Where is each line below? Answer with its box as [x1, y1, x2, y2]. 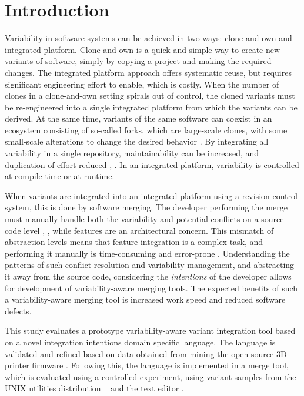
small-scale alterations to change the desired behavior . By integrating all [5, 135, 269, 147]
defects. [5, 304, 32, 317]
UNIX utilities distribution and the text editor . [5, 382, 184, 394]
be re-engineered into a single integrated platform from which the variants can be [5, 100, 298, 113]
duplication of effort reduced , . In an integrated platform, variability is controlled [5, 158, 299, 170]
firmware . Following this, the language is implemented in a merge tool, [32, 359, 289, 371]
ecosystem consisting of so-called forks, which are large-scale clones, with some [5, 123, 288, 136]
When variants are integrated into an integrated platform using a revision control [5, 189, 298, 202]
